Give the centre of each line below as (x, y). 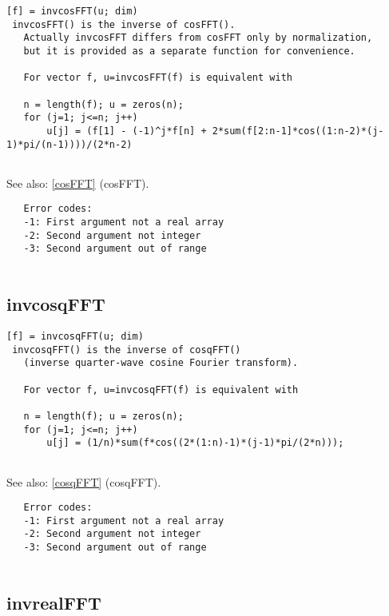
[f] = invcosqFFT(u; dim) (75, 336)
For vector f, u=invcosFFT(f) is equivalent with (158, 78)
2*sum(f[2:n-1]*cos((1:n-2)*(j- (298, 131)
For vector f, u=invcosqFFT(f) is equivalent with (161, 389)
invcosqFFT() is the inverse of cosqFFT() (127, 350)
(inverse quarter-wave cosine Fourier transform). (161, 363)
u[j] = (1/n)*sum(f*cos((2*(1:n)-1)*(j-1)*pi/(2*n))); (195, 443)
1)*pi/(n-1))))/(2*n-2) (69, 144)
